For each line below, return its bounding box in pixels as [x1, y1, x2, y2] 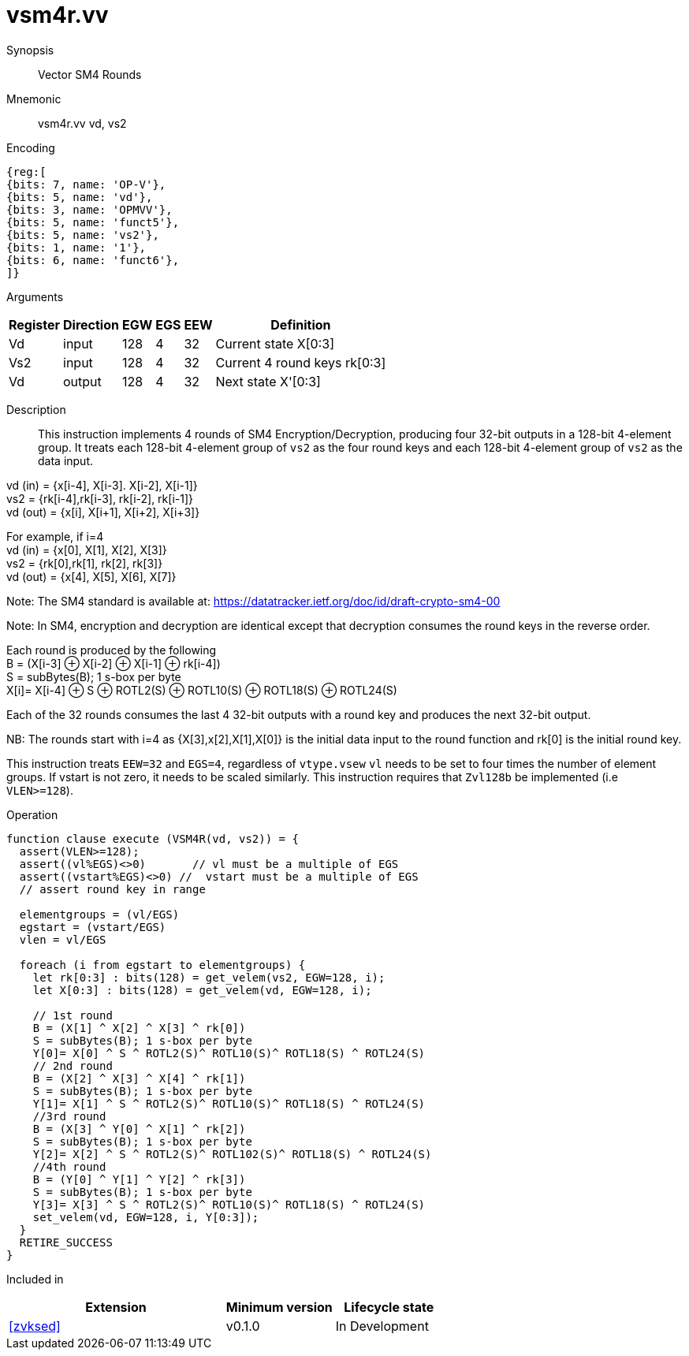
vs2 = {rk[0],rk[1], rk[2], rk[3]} [6, 556, 163, 570]
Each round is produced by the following [6, 643, 217, 657]
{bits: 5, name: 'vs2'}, [6, 228, 159, 241]
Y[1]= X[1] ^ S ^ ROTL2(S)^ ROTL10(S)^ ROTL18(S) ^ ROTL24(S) [32, 1097, 426, 1110]
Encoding [6, 140, 55, 155]
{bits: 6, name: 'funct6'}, [6, 253, 180, 266]
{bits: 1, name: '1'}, [6, 240, 147, 254]
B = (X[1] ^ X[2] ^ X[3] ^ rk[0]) [32, 1021, 246, 1034]
